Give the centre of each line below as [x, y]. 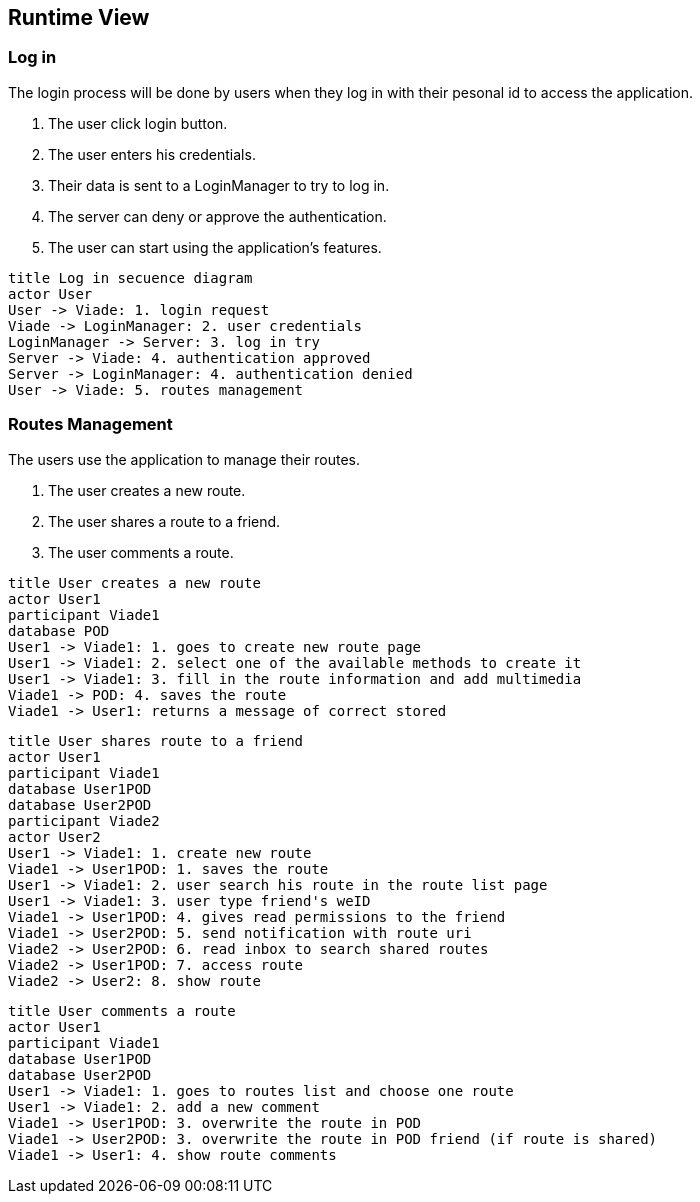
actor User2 [54, 836]
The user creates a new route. [147, 490]
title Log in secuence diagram [130, 277]
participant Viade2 [84, 820]
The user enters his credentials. [152, 154]
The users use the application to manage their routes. [184, 459]
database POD [59, 630]
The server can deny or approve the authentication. [217, 216]
